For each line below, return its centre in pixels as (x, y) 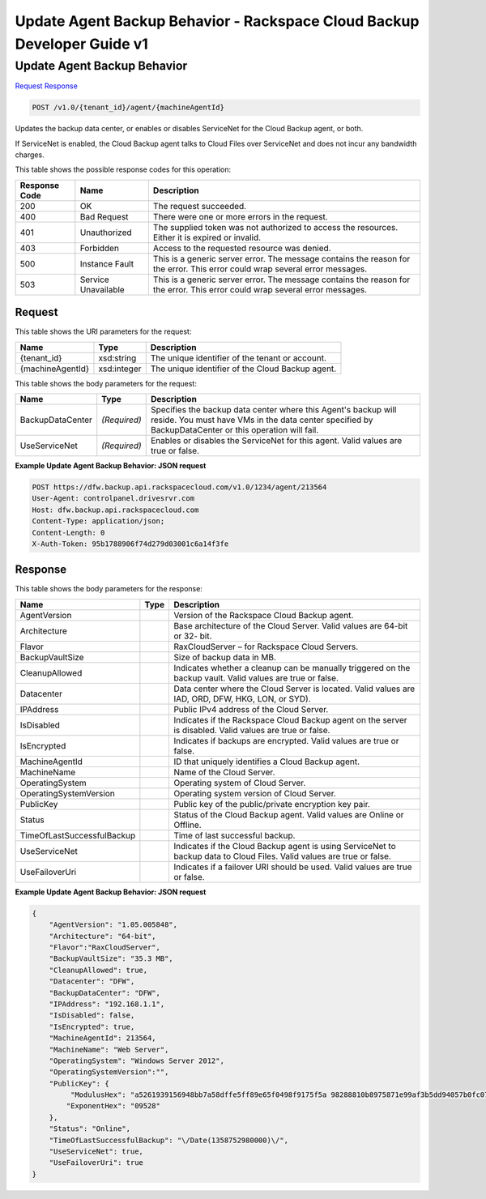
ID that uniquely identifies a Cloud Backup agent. (267, 762)
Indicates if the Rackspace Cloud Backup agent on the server (290, 719)
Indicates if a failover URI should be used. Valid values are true (293, 867)
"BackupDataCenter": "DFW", (105, 993)
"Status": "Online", (90, 1129)
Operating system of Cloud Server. (240, 783)
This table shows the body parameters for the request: (106, 383)
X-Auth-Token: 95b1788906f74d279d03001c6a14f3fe (130, 544)
